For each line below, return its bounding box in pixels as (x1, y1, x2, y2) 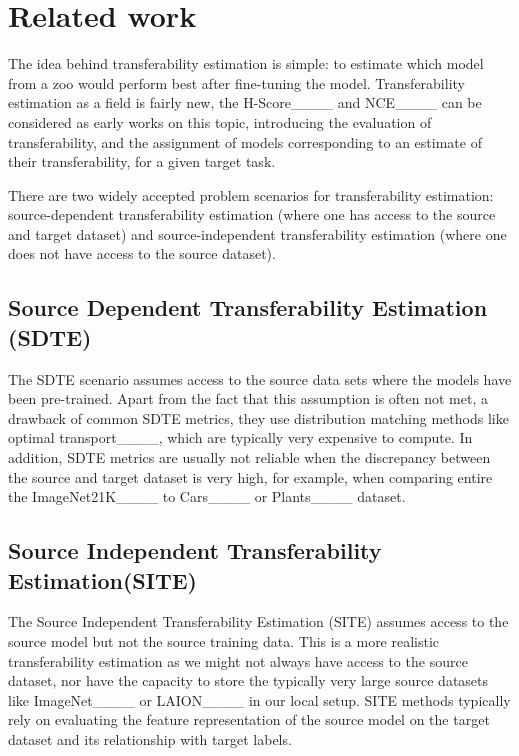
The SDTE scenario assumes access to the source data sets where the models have (8, 368, 512, 389)
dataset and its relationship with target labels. (8, 728, 292, 749)
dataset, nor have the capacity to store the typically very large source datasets (8, 670, 489, 691)
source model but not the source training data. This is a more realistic (8, 631, 440, 651)
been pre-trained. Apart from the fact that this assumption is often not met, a (8, 388, 488, 409)
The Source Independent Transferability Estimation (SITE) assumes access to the (8, 611, 509, 632)
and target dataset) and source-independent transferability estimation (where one (8, 223, 507, 244)
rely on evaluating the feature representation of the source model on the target (8, 709, 490, 730)
